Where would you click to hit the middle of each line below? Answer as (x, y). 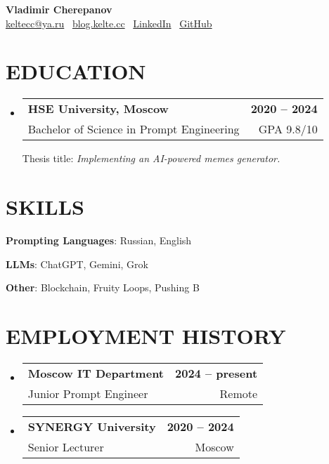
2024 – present (217, 373)
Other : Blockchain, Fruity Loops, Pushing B (103, 287)
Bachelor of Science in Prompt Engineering (134, 129)
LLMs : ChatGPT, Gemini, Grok (77, 264)
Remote (239, 393)
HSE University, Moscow (98, 109)
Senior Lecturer (66, 446)
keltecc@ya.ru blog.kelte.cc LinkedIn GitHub (109, 23)
